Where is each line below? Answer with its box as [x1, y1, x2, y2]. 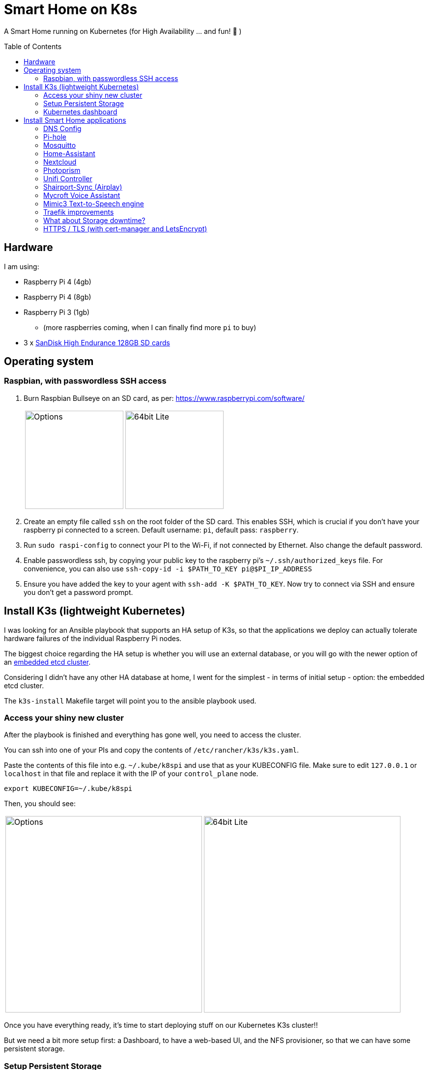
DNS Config [43, 124, 82, 133]
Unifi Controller [43, 174, 92, 183]
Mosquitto [43, 141, 76, 149]
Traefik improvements [43, 207, 114, 216]
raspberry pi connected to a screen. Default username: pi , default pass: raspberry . [24, 525, 299, 534]
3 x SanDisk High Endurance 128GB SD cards [24, 338, 170, 347]
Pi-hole [43, 132, 66, 141]
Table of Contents [4, 42, 62, 51]
